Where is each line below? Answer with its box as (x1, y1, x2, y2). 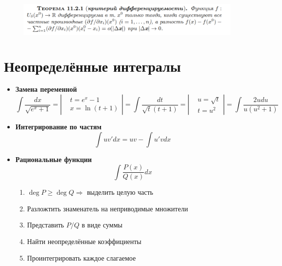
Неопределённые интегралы (4, 56, 181, 76)
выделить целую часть (87, 187, 154, 197)
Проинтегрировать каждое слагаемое (27, 252, 136, 263)
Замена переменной (15, 84, 77, 94)
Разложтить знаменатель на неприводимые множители (27, 203, 188, 213)
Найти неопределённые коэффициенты (27, 236, 141, 246)
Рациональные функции (15, 154, 92, 164)
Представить (27, 220, 64, 230)
